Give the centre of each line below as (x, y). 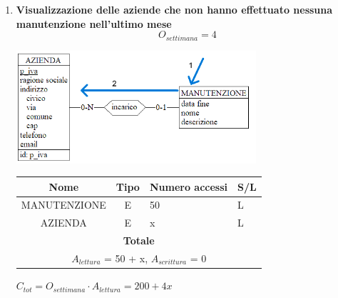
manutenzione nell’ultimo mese (94, 23)
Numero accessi (189, 186)
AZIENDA (63, 223)
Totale (139, 240)
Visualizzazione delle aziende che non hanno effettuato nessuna (174, 9)
